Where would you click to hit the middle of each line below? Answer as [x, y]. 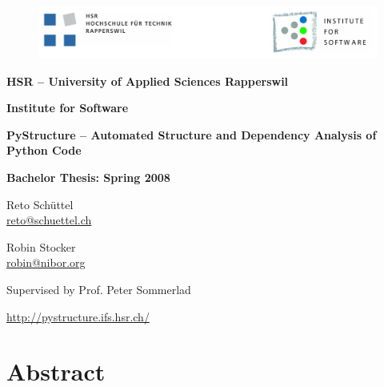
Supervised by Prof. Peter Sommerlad [99, 289]
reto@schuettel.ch [49, 220]
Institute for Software [68, 108]
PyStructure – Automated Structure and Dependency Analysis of [192, 134]
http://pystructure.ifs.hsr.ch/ [78, 316]
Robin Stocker [41, 246]
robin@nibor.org [46, 262]
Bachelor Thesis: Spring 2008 [88, 177]
